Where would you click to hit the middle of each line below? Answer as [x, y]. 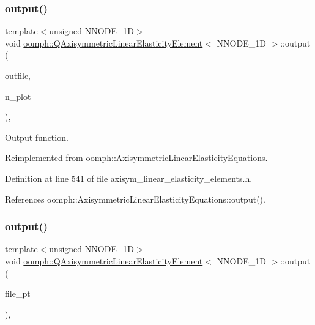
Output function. [37, 137]
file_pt [18, 293]
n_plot [18, 96]
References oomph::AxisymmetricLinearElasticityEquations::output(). [135, 199]
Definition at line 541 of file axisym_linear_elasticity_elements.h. [129, 178]
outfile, [18, 75]
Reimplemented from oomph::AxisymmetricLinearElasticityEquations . [136, 158]
